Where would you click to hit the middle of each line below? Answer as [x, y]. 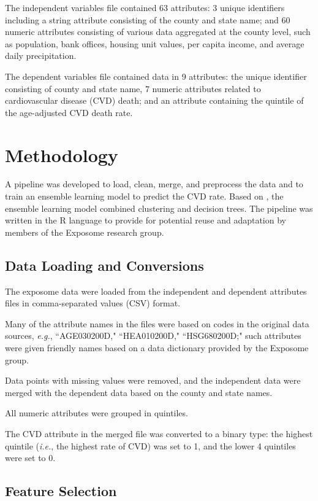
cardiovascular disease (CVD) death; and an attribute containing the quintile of [154, 100]
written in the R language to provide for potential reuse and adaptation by [146, 220]
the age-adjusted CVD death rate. [69, 112]
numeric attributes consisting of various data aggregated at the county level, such [158, 32]
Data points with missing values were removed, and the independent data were [153, 380]
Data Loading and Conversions [104, 265]
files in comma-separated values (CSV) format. [93, 303]
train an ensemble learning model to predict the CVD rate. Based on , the [144, 196]
